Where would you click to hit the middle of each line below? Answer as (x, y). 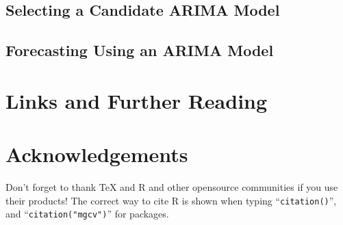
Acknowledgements (97, 154)
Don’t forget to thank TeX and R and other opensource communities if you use (172, 187)
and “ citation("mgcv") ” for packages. (87, 214)
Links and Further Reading (137, 100)
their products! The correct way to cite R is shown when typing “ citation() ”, (171, 200)
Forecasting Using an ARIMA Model (140, 50)
